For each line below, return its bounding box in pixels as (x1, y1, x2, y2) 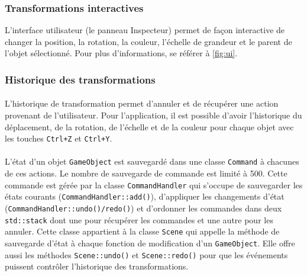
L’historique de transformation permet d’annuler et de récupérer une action (5, 97, 279, 110)
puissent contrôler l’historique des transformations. (5, 260, 189, 272)
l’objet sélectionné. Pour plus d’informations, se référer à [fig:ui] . (5, 47, 238, 59)
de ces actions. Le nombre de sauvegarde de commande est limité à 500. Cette (5, 167, 287, 179)
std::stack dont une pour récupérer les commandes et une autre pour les (5, 213, 273, 226)
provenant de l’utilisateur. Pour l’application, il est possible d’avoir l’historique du (5, 109, 302, 121)
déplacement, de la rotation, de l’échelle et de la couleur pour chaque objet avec (5, 120, 294, 133)
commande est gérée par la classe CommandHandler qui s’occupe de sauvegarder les (5, 178, 303, 191)
